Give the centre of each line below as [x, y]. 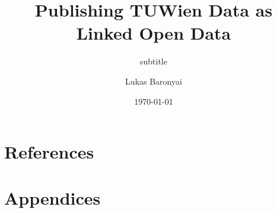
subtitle [154, 61]
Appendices [52, 198]
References [49, 152]
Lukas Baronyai [154, 81]
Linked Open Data [154, 33]
